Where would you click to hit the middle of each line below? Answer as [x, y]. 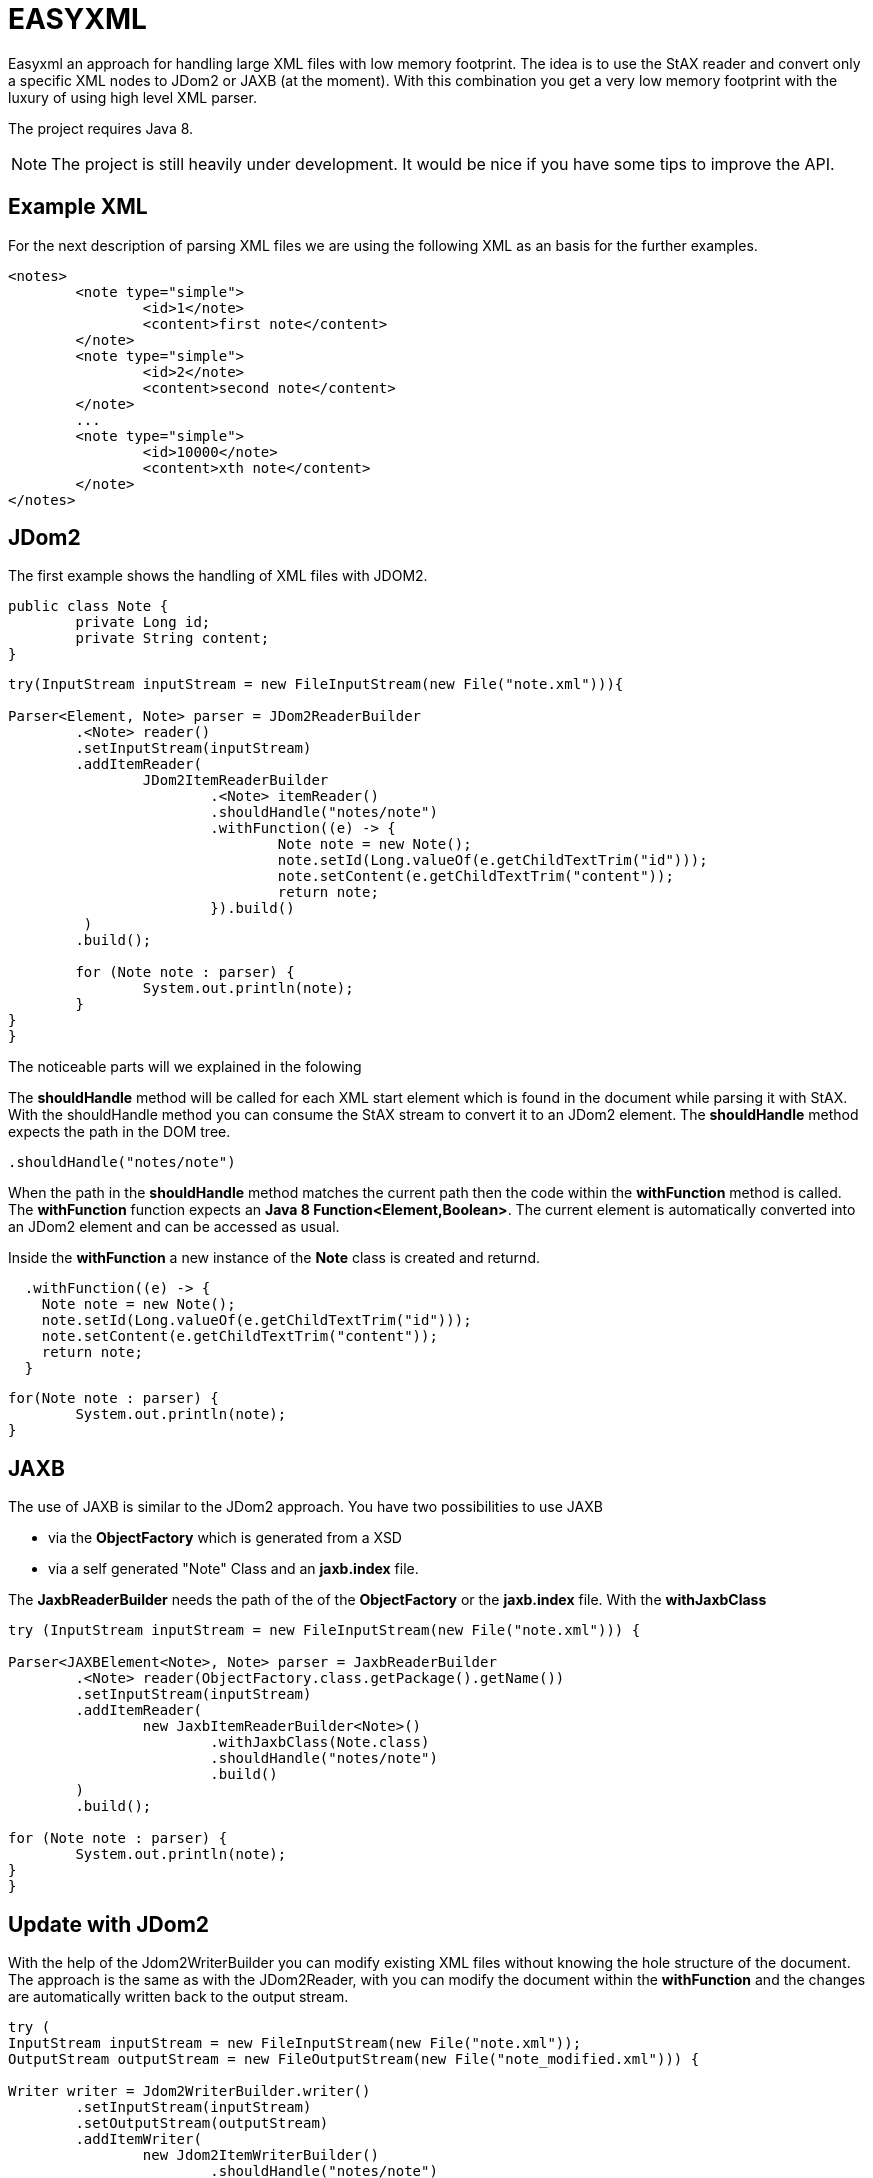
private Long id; [143, 622]
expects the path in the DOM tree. [119, 1132]
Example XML [78, 207]
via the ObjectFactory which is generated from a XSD [225, 1538]
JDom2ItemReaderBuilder [235, 780]
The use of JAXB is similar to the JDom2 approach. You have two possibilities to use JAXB [305, 1507]
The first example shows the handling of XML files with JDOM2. [218, 576]
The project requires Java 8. [101, 128]
